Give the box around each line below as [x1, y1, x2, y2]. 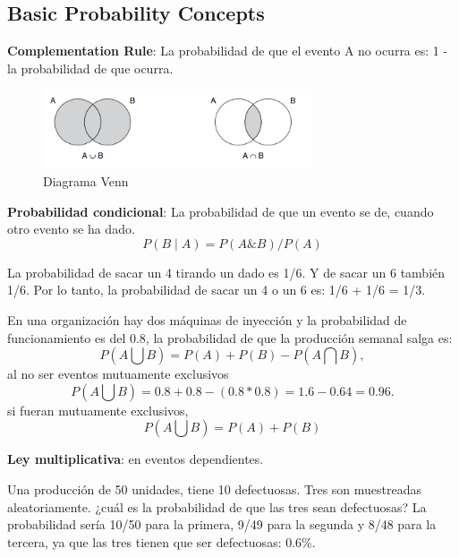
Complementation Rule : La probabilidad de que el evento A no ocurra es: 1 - [7, 41, 448, 60]
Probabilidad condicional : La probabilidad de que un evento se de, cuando [7, 201, 434, 220]
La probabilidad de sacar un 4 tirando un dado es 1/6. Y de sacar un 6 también [7, 262, 446, 281]
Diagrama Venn [43, 172, 129, 191]
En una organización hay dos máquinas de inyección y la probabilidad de [7, 311, 407, 330]
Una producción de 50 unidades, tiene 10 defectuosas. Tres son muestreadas [7, 479, 422, 498]
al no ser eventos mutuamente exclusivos [7, 364, 229, 383]
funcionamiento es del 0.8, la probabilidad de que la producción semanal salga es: [7, 328, 453, 347]
